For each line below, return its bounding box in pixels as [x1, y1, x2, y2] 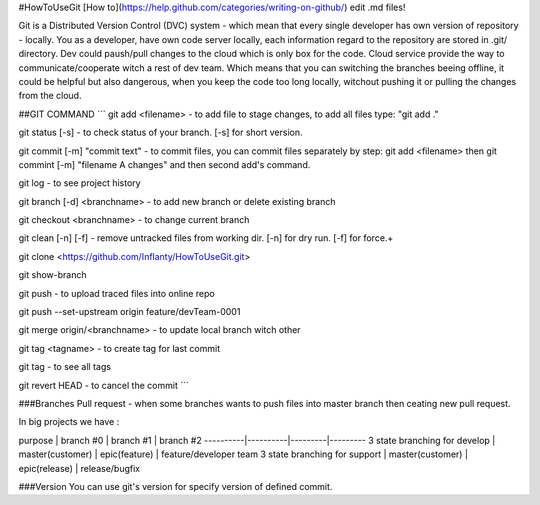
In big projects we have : [18, 416, 120, 428]
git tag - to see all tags [18, 361, 112, 373]
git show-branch [18, 269, 87, 281]
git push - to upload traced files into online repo [18, 287, 215, 299]
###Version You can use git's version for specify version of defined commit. [18, 480, 333, 492]
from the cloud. [18, 90, 82, 102]
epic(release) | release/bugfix [18, 462, 141, 474]
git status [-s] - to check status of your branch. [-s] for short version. [18, 126, 303, 139]
